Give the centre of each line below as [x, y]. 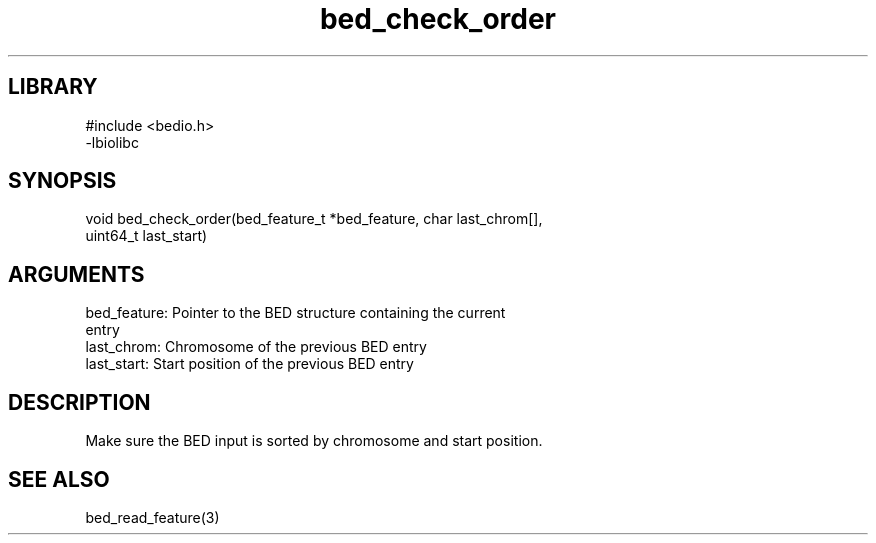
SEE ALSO [59, 479]
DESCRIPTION [79, 402]
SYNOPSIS [62, 181]
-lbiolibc [112, 142]
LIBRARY [53, 87]
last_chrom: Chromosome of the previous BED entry [256, 347]
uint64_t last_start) [146, 236]
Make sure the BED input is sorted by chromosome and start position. [314, 441]
